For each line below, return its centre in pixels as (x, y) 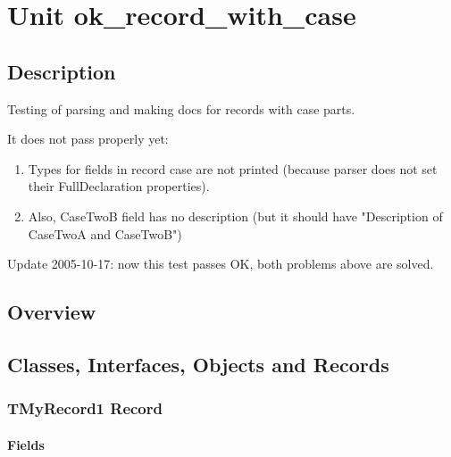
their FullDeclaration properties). (119, 186)
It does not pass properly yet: (88, 139)
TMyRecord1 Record (85, 408)
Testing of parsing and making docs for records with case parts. (181, 108)
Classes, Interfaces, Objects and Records (198, 364)
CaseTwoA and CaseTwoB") (105, 233)
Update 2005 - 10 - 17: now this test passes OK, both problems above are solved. (221, 264)
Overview (52, 312)
